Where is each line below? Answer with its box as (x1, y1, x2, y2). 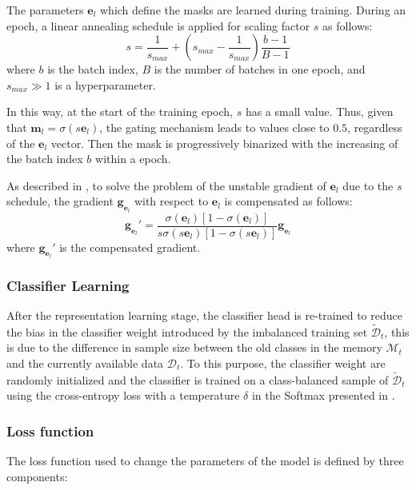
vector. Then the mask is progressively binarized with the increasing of (50, 134, 398, 151)
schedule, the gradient (6, 193, 114, 209)
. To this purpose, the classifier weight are (180, 355, 386, 372)
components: (6, 468, 68, 484)
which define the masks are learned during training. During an (100, 2, 406, 18)
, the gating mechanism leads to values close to (99, 118, 330, 135)
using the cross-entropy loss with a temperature (6, 387, 240, 404)
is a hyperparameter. (54, 76, 156, 93)
